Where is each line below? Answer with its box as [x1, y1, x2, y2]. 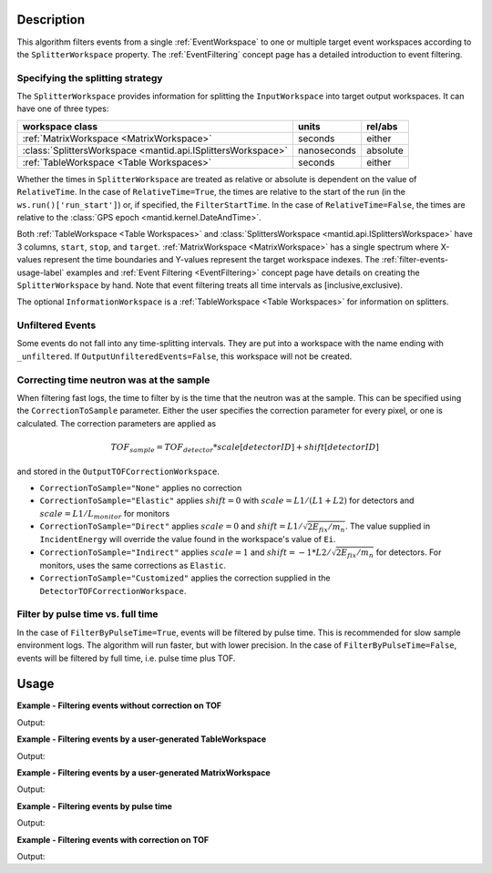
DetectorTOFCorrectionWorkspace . [39, 585, 187, 596]
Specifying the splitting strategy [16, 71, 163, 84]
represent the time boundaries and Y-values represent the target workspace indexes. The [43, 254, 380, 265]
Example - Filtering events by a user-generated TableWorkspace [16, 734, 267, 745]
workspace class [22, 119, 98, 132]
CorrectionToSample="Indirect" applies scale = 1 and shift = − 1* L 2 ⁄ [39, 547, 330, 558]
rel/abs [365, 119, 398, 132]
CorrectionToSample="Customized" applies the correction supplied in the [39, 572, 332, 583]
